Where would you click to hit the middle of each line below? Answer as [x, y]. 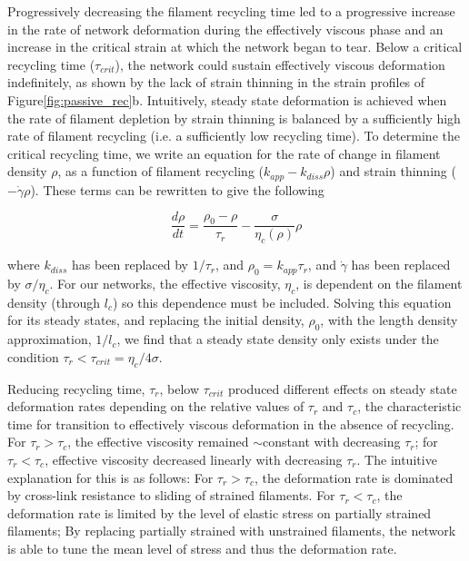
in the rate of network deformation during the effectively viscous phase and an [225, 29]
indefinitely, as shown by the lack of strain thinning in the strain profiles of [216, 82]
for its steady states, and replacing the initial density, [156, 320]
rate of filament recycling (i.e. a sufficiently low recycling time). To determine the [234, 136]
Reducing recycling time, [76, 388]
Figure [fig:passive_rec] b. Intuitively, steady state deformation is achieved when [227, 99]
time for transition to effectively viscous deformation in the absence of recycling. [231, 423]
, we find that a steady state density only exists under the [278, 339]
